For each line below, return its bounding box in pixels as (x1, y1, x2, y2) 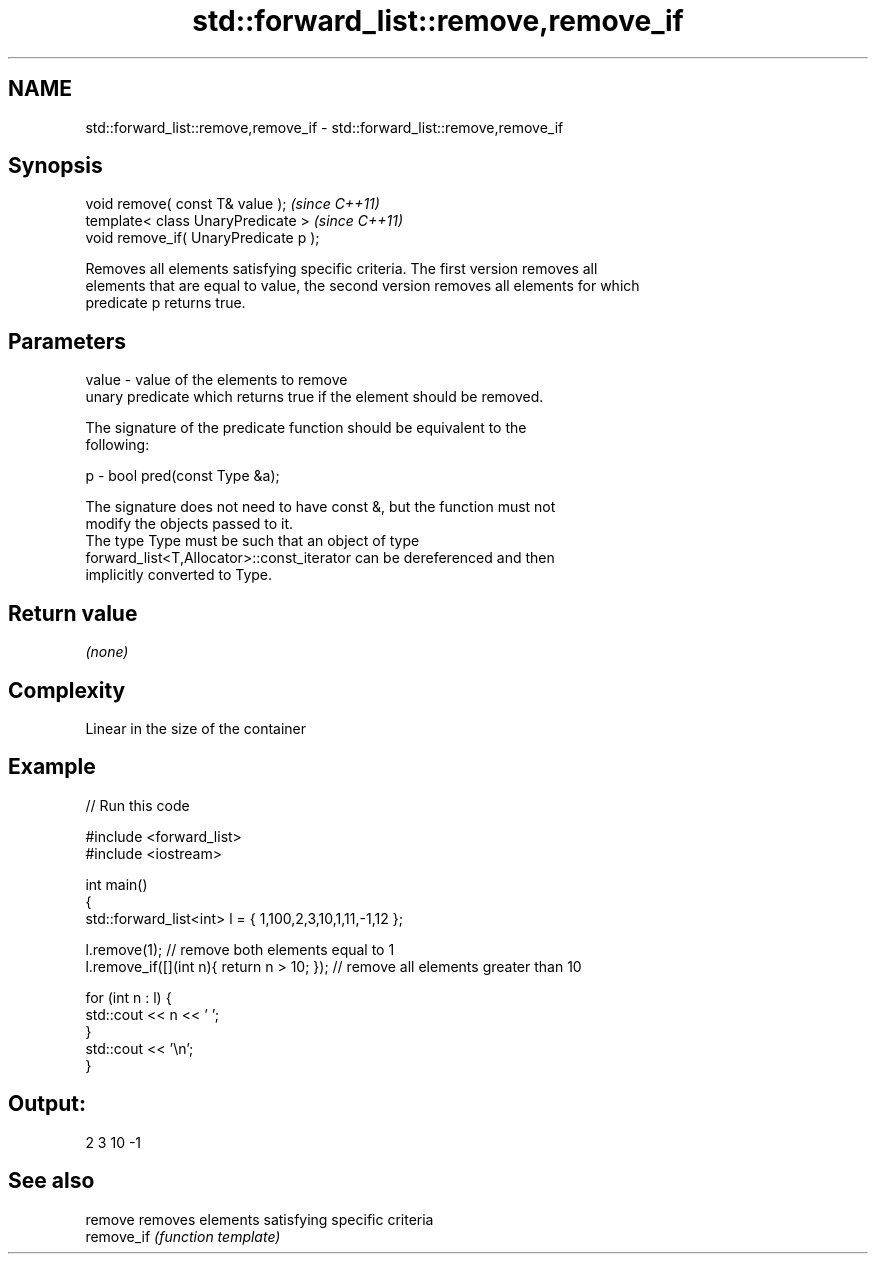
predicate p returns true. (85, 294, 246, 312)
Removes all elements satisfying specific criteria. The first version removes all (85, 260, 598, 278)
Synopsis (8, 153, 103, 179)
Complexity (8, 677, 126, 703)
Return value (8, 600, 138, 626)
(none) (85, 643, 129, 661)
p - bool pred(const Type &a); (85, 467, 280, 485)
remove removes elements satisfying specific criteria (85, 1210, 434, 1228)
